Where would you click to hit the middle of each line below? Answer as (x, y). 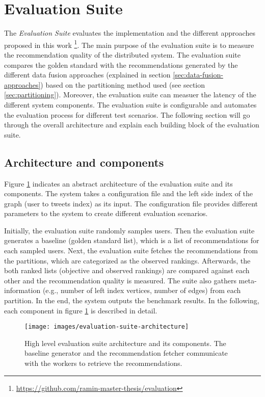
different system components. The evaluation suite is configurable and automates (130, 104)
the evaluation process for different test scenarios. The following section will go (127, 114)
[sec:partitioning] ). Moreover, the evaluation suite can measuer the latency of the (130, 95)
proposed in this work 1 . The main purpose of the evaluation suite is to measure (129, 44)
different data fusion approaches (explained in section (87, 75)
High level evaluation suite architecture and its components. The (125, 343)
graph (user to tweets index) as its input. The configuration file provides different (131, 203)
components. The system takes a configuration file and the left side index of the (129, 193)
